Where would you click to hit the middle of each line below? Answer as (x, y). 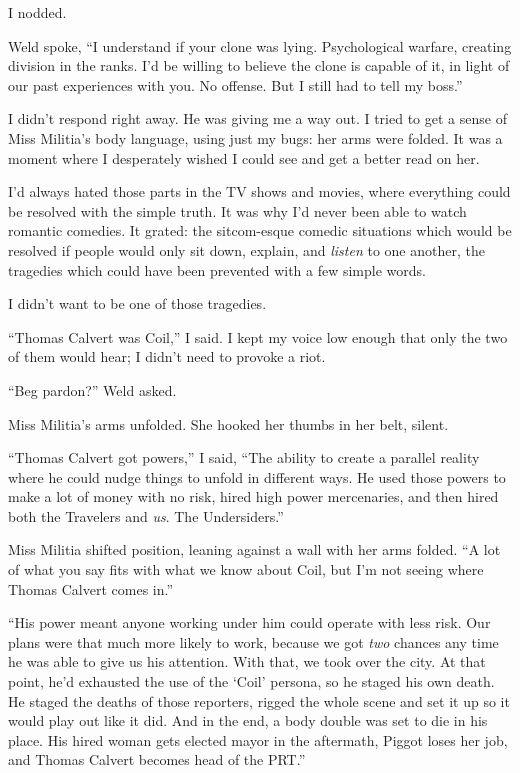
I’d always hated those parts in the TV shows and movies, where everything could (259, 191)
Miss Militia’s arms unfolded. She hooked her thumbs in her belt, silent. (228, 423)
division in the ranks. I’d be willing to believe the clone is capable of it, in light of (259, 65)
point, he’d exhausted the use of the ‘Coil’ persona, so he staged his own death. (251, 681)
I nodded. (37, 12)
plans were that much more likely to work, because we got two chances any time (253, 641)
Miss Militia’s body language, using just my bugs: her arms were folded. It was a (255, 137)
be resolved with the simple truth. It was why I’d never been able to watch (237, 210)
